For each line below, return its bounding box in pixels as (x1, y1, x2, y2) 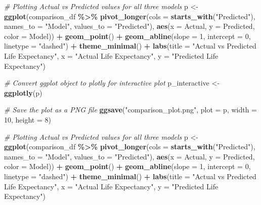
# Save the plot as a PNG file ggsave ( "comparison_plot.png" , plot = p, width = (4, 104, 257, 115)
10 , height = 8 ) (4, 114, 51, 125)
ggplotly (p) (4, 87, 42, 98)
